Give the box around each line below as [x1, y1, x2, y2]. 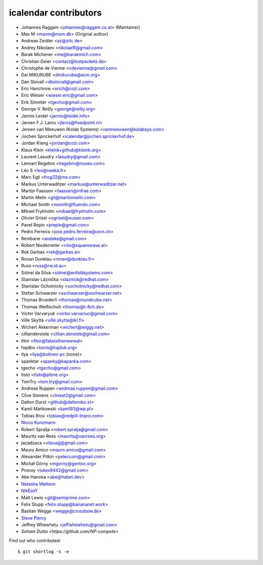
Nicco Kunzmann [21, 419, 56, 426]
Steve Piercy [21, 515, 47, 521]
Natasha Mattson [21, 481, 56, 487]
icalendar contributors [9, 7, 102, 18]
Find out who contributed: [9, 537, 61, 543]
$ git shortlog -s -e [18, 549, 69, 555]
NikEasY [21, 488, 38, 494]
